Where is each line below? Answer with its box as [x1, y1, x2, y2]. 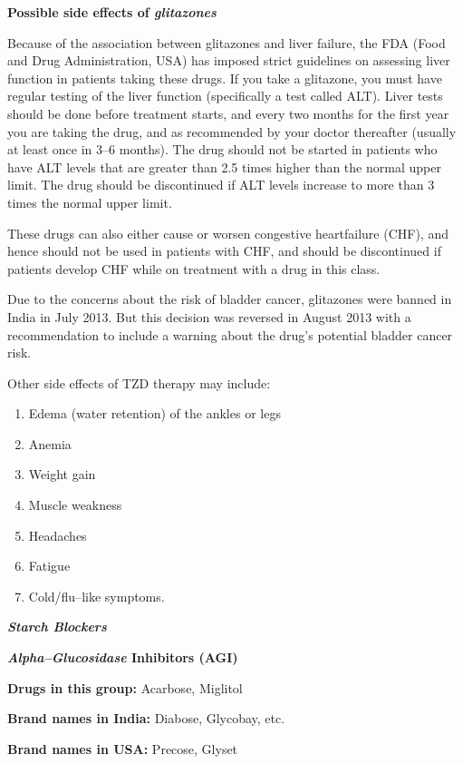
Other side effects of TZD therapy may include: [7, 373, 271, 392]
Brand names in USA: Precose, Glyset [7, 739, 238, 758]
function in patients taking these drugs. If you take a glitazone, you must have [7, 68, 442, 87]
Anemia [28, 434, 72, 453]
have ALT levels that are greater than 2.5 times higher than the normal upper [7, 157, 441, 176]
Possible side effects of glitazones [7, 3, 217, 21]
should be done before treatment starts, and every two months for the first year [7, 103, 449, 122]
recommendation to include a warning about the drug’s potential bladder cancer [7, 325, 453, 344]
